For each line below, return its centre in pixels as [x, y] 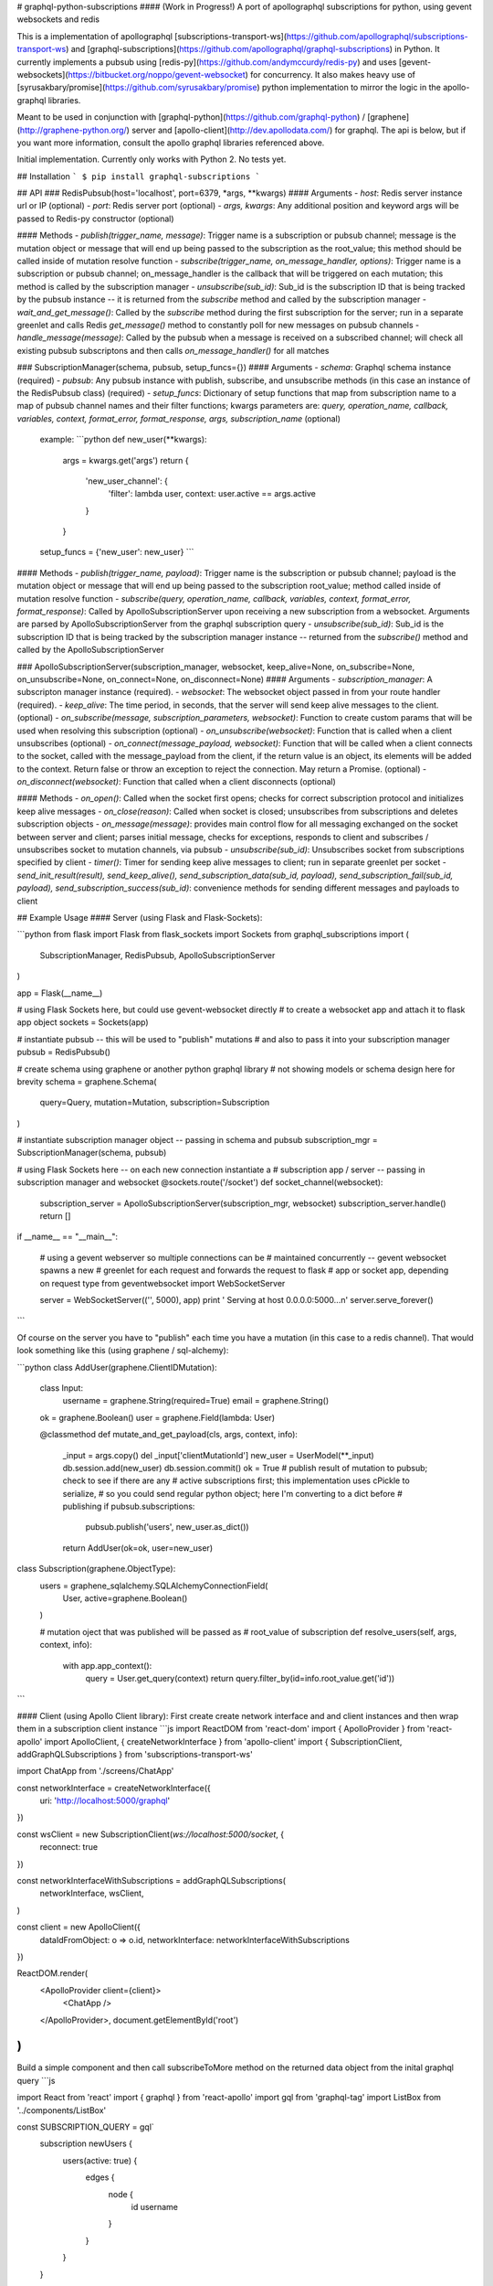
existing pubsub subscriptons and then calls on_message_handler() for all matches [173, 350]
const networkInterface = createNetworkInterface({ [114, 1788]
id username [154, 2206]
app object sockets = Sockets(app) [83, 1022]
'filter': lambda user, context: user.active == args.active [212, 494]
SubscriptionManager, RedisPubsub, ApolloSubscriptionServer [157, 955]
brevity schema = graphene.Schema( [87, 1081]
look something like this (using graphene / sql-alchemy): [123, 1351]
